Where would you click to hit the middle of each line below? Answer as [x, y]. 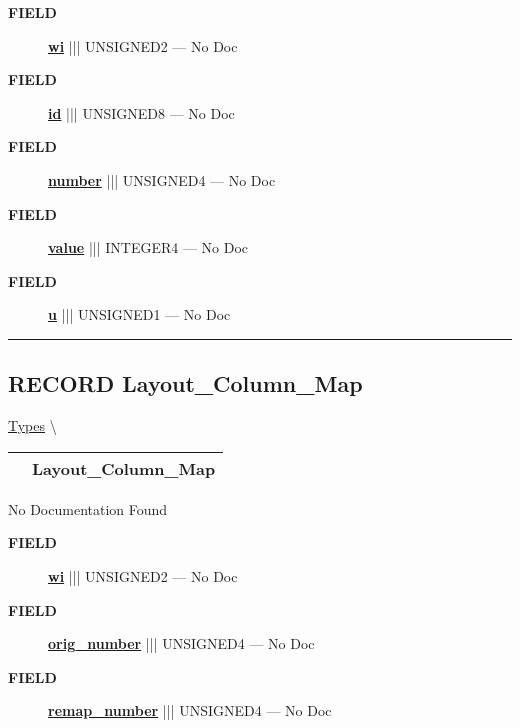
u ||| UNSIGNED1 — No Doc [139, 314]
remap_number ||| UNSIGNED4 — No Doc [190, 710]
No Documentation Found [88, 508]
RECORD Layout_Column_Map [185, 383]
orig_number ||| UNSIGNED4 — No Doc [181, 643]
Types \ [32, 425]
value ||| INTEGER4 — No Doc [148, 247]
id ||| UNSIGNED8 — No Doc [141, 112]
